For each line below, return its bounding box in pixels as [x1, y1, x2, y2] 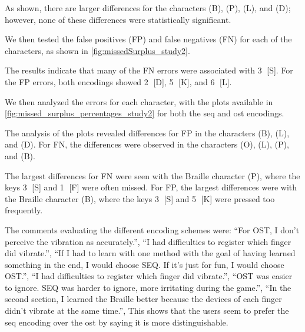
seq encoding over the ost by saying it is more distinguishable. [5, 316, 228, 328]
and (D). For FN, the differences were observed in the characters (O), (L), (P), [5, 138, 289, 150]
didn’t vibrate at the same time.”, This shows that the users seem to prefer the [5, 304, 289, 317]
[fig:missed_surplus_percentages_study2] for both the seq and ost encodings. [5, 107, 284, 119]
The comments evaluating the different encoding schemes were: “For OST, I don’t [5, 223, 300, 236]
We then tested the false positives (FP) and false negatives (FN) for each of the [5, 33, 292, 45]
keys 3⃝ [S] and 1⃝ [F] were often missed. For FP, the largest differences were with [5, 181, 297, 193]
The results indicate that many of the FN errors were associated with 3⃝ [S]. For [5, 64, 293, 76]
